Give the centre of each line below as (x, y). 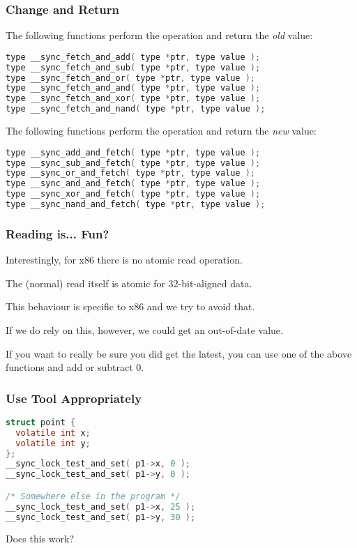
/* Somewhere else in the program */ (93, 496)
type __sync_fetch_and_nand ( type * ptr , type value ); (136, 109)
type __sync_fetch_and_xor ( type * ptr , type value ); (133, 99)
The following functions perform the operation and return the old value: (159, 35)
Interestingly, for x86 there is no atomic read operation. (124, 260)
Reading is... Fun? (58, 233)
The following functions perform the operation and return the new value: (161, 131)
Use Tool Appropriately (74, 398)
